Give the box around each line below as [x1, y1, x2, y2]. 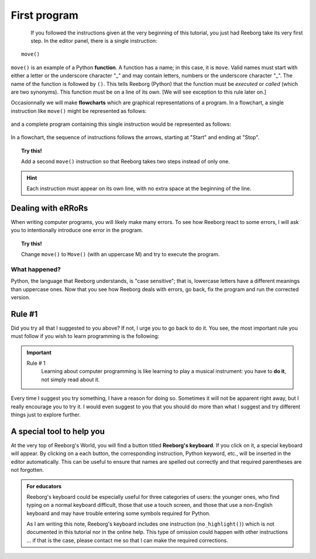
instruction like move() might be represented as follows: [11, 107, 147, 114]
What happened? [11, 265, 61, 273]
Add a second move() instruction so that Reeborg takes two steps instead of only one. [21, 158, 231, 165]
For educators [26, 482, 61, 489]
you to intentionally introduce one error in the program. [11, 227, 143, 234]
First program [11, 9, 79, 22]
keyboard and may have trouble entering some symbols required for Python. [26, 509, 211, 517]
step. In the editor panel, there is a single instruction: [30, 37, 157, 44]
